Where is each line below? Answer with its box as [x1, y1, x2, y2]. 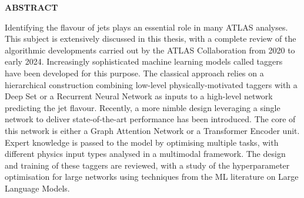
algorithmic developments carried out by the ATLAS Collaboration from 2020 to [5, 43, 295, 56]
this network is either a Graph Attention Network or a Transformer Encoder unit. [5, 124, 300, 136]
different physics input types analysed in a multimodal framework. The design [5, 147, 286, 160]
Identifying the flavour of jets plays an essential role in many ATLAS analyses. [5, 21, 288, 33]
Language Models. [5, 182, 70, 194]
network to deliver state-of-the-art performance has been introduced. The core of [5, 113, 296, 125]
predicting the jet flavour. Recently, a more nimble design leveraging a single [5, 101, 280, 113]
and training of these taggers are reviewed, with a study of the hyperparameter [5, 159, 290, 171]
